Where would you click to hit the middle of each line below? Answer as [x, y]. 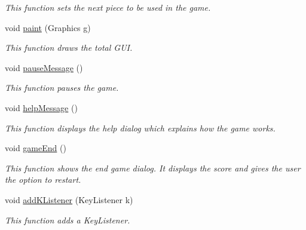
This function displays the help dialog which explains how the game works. [140, 128]
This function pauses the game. [62, 88]
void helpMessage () [41, 107]
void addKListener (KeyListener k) [69, 199]
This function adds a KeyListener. [68, 220]
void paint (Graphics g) [48, 27]
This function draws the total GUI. [69, 47]
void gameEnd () [36, 148]
